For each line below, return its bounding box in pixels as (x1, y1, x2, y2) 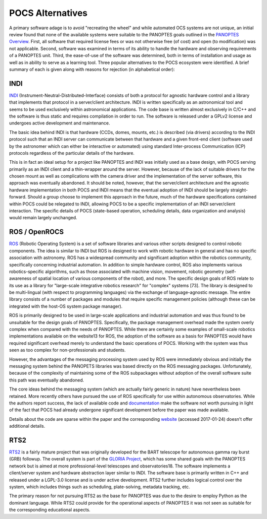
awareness (9, 275, 32, 281)
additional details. (9, 423, 45, 429)
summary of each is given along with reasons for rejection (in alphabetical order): (9, 66, 175, 72)
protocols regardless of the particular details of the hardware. (9, 150, 134, 156)
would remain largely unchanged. (9, 215, 78, 221)
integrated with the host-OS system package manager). (9, 303, 123, 309)
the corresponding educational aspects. (9, 507, 91, 513)
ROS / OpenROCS (9, 228, 64, 236)
